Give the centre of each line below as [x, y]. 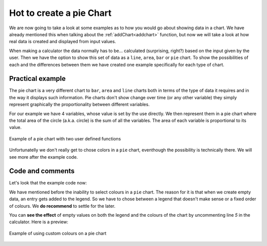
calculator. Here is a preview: [39, 222]
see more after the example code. [44, 157]
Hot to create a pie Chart [60, 13]
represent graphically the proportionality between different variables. [79, 105]
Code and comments [42, 171]
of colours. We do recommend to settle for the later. [62, 206]
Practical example [38, 79]
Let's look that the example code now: [48, 183]
